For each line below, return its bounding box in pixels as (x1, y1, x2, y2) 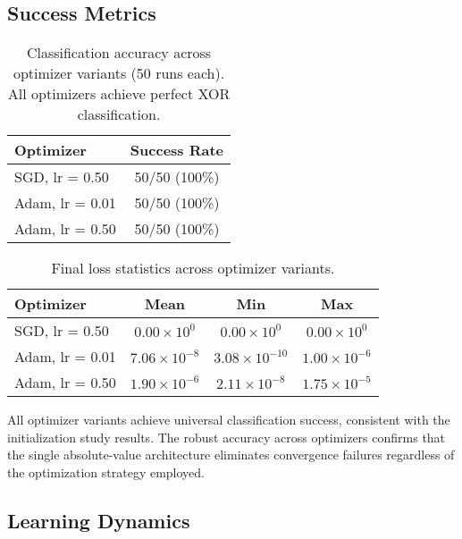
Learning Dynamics (7, 506, 190, 534)
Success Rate (130, 139, 224, 161)
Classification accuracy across (26, 42, 212, 63)
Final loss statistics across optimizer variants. (51, 257, 335, 279)
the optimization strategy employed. (7, 462, 206, 481)
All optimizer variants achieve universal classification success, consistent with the (7, 410, 450, 429)
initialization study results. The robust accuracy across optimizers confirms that (7, 427, 446, 446)
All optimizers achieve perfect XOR (7, 83, 231, 105)
